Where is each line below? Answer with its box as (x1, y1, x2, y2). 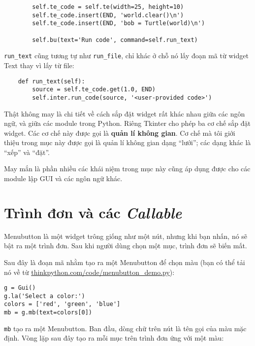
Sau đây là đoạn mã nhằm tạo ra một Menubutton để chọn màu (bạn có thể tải (4, 257, 245, 267)
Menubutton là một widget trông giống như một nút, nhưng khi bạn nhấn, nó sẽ (4, 231, 248, 241)
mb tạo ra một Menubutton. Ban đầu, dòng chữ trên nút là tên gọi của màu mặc (4, 323, 247, 333)
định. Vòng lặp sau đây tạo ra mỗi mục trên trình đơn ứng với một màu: (4, 333, 224, 343)
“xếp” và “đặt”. (4, 147, 50, 157)
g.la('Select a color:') (4, 292, 85, 300)
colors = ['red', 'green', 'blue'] (4, 301, 121, 308)
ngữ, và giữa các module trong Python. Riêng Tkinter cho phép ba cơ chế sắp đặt (4, 118, 251, 128)
